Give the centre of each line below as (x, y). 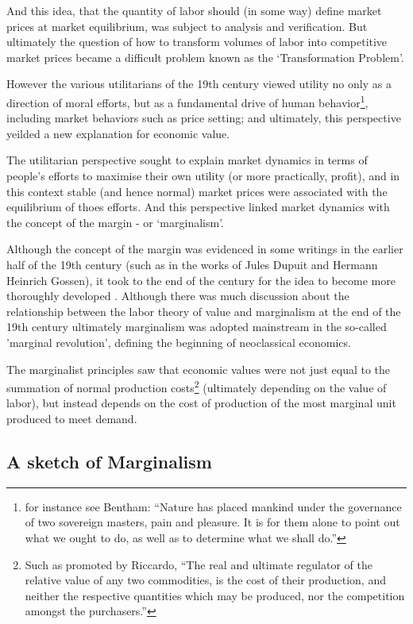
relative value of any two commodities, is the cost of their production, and (205, 580)
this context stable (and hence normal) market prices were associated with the (197, 191)
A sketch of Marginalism (109, 461)
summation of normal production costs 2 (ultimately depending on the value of (197, 386)
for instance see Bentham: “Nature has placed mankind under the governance (213, 506)
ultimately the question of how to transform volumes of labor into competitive (197, 42)
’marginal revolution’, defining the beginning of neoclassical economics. (179, 342)
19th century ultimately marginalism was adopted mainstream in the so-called (197, 327)
